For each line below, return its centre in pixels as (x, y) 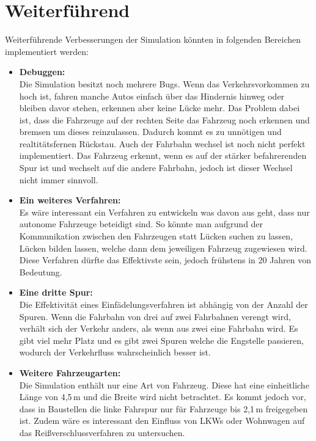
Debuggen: (42, 72)
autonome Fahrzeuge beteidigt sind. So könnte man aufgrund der (141, 224)
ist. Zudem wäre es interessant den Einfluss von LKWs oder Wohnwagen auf (162, 421)
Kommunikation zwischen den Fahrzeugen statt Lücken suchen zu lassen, (156, 236)
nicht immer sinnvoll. (59, 179)
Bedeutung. (41, 272)
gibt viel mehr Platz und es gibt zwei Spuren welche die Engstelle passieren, (161, 340)
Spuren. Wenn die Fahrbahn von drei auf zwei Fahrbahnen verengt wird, (155, 316)
